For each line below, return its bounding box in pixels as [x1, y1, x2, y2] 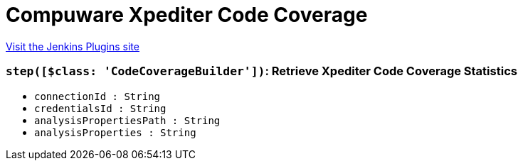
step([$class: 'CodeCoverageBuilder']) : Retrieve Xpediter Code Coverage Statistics [6, 64, 517, 79]
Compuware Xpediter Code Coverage [6, 3, 368, 27]
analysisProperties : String [34, 126, 196, 138]
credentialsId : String [34, 102, 167, 114]
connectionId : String [34, 90, 161, 102]
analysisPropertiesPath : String [34, 114, 221, 126]
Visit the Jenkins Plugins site [6, 40, 139, 52]
